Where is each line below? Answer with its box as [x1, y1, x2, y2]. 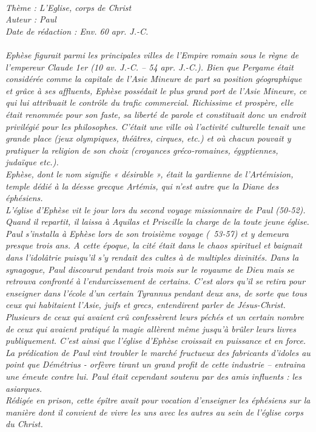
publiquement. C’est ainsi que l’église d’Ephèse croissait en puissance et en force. [5, 334, 306, 347]
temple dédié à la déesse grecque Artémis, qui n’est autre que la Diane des [5, 179, 279, 192]
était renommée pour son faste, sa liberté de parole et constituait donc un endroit [5, 108, 306, 120]
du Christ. [5, 417, 43, 430]
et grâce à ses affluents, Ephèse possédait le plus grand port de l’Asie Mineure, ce [5, 84, 307, 97]
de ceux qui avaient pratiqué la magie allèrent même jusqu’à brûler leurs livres [5, 322, 296, 335]
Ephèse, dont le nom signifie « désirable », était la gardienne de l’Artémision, [5, 167, 294, 180]
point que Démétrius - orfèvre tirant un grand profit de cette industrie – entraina [5, 358, 306, 371]
